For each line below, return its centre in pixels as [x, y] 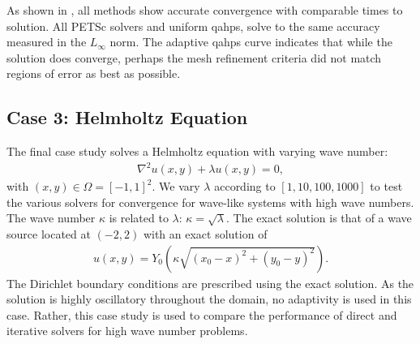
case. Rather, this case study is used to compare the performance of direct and [202, 314]
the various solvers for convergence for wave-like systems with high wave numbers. [210, 202]
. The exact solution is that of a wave [319, 218]
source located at [49, 234]
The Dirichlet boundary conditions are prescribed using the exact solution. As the [210, 283]
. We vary [176, 186]
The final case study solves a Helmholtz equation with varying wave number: [197, 151]
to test [386, 186]
